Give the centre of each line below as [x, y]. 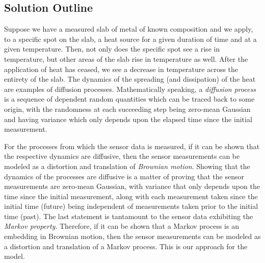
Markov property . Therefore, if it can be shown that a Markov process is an [122, 226]
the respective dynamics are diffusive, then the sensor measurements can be [122, 156]
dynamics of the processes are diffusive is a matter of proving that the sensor [124, 176]
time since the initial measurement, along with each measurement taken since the [131, 196]
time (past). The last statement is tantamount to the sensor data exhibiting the [129, 216]
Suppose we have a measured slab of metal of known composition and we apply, [129, 29]
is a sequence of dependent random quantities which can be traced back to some [129, 99]
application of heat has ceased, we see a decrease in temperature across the [121, 69]
